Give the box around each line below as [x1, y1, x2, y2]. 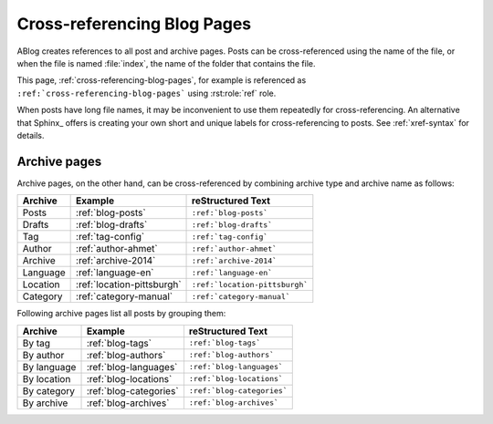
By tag [22, 336, 50, 349]
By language [22, 360, 77, 373]
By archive [22, 397, 68, 409]
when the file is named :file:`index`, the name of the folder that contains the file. [16, 57, 316, 68]
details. [16, 129, 45, 140]
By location [22, 372, 71, 385]
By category [22, 384, 76, 397]
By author [22, 348, 65, 361]
